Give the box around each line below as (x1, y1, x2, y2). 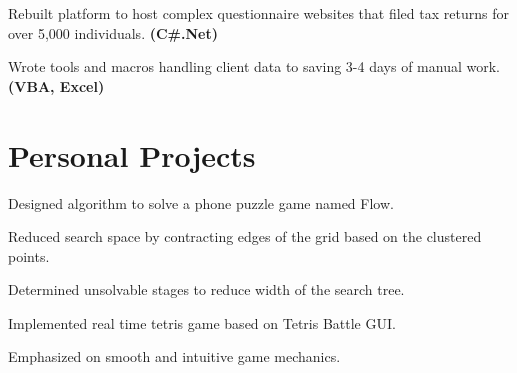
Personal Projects (8, 134, 256, 175)
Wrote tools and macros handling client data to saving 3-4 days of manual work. (8, 56, 500, 77)
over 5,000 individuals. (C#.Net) (8, 22, 218, 43)
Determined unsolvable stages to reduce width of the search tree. (8, 279, 405, 300)
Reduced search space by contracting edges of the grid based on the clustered (8, 226, 482, 247)
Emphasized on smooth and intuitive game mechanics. (8, 346, 341, 367)
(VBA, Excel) (8, 75, 105, 96)
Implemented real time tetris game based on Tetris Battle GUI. (8, 312, 396, 333)
